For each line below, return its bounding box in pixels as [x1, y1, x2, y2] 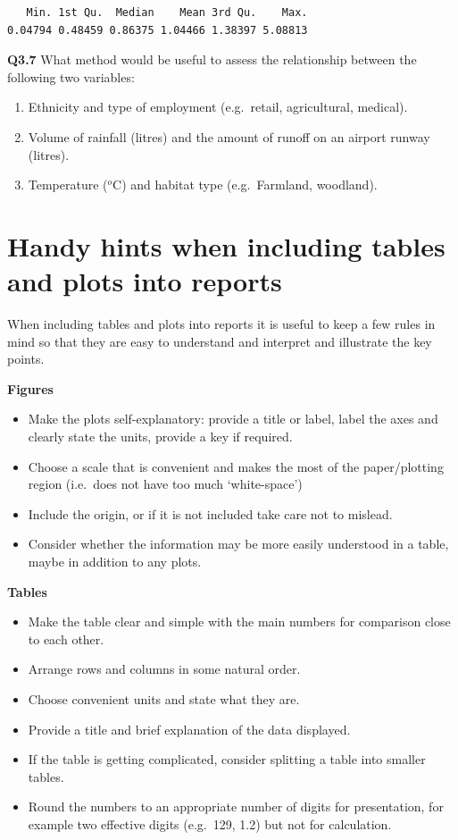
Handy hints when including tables [7, 227, 446, 264]
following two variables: [7, 67, 135, 86]
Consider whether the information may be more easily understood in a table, [28, 534, 449, 553]
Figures [7, 379, 54, 398]
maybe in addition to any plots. [28, 552, 202, 570]
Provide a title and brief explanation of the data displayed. [28, 719, 351, 738]
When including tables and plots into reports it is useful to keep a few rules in [7, 315, 436, 333]
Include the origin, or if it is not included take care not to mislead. [28, 504, 393, 523]
